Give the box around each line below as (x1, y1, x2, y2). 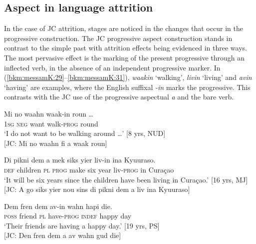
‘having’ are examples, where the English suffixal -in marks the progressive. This (4, 81, 251, 92)
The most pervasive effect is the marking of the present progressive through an (4, 52, 245, 62)
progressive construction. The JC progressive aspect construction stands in (4, 32, 233, 43)
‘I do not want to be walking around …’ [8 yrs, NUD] (4, 128, 166, 138)
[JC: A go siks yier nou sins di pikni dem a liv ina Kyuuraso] (4, 184, 190, 194)
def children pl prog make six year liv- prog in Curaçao (4, 164, 174, 174)
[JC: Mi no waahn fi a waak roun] (4, 137, 107, 148)
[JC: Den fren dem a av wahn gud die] (4, 230, 121, 240)
